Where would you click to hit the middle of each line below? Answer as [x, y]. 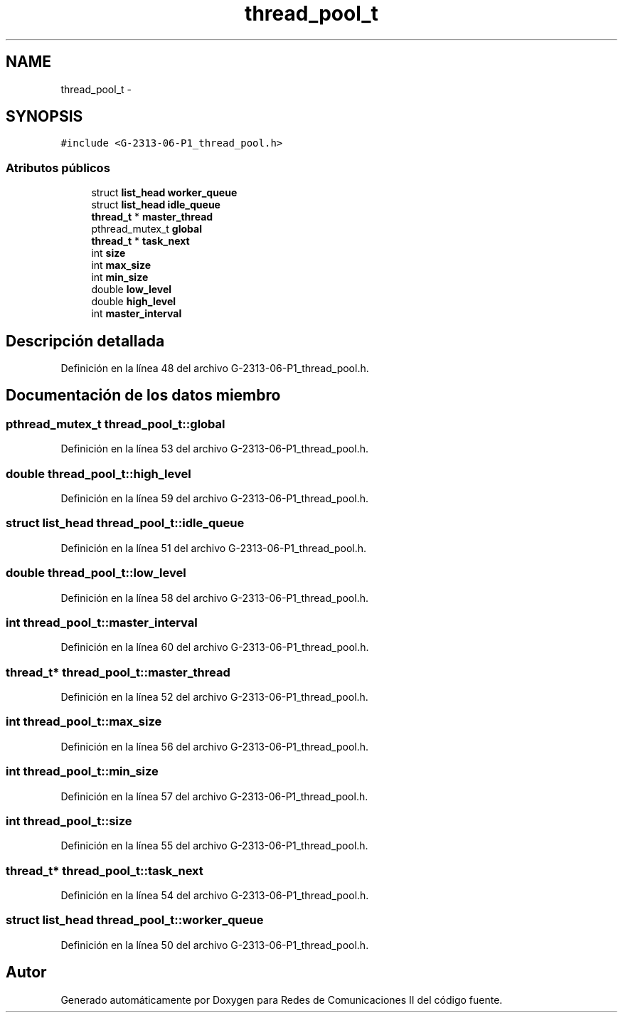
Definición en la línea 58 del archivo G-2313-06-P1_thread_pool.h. [214, 598]
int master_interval [137, 314]
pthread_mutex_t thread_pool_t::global [116, 424]
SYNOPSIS [44, 117]
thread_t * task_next [140, 241]
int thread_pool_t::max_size [84, 722]
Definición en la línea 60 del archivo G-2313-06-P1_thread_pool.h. [215, 647]
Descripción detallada [85, 341]
